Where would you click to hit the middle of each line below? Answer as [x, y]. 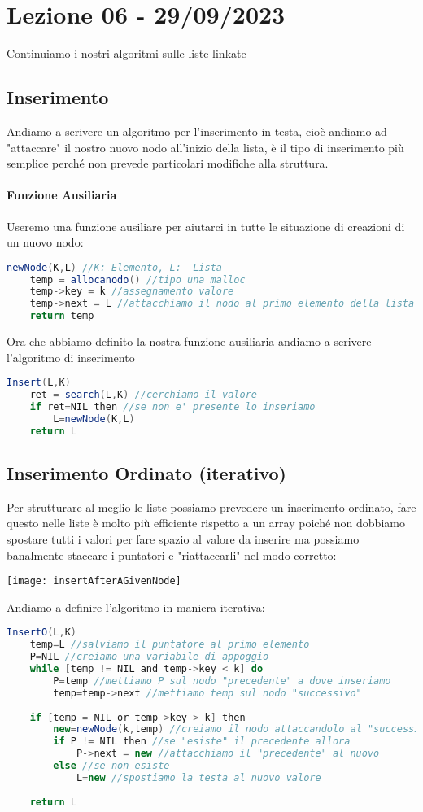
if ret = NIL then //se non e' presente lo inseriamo [172, 407]
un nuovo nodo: [45, 242]
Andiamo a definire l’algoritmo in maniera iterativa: [136, 607]
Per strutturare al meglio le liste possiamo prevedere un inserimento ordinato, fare [211, 506]
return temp [62, 316]
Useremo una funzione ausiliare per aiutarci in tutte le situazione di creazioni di [206, 226]
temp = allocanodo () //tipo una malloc [137, 279]
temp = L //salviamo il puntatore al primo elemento [170, 645]
